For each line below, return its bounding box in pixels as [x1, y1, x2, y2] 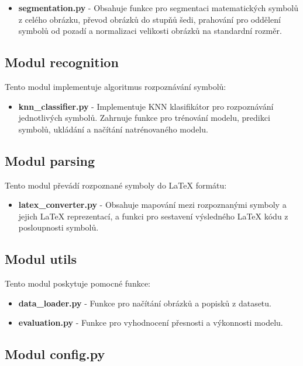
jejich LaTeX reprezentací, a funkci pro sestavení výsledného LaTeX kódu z [18, 210, 288, 222]
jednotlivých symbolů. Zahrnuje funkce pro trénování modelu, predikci [18, 111, 270, 124]
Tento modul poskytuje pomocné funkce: [5, 277, 150, 290]
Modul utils [5, 250, 77, 268]
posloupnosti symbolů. [18, 221, 99, 233]
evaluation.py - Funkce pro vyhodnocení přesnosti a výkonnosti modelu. [18, 316, 283, 329]
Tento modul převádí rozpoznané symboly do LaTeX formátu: [5, 179, 227, 191]
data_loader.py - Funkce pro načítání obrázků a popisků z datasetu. [18, 297, 271, 309]
